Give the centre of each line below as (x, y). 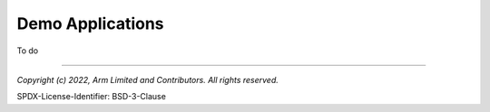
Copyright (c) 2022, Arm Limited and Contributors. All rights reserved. (147, 79)
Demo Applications (90, 23)
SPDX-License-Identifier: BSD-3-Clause (92, 97)
